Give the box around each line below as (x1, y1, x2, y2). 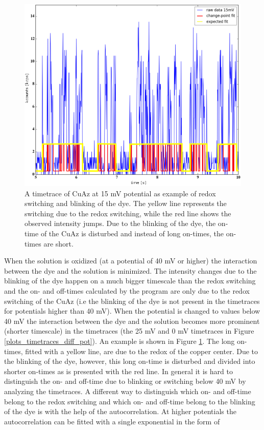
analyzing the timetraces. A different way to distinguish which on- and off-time (4, 385, 251, 396)
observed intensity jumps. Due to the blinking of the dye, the (25, 218, 216, 229)
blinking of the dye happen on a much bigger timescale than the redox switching (4, 275, 256, 286)
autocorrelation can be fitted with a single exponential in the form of (4, 416, 220, 426)
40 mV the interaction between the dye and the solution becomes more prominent (4, 315, 260, 326)
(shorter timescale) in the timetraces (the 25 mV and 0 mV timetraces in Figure (4, 325, 254, 336)
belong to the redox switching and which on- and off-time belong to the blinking (4, 396, 255, 406)
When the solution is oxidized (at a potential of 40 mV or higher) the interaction (4, 255, 257, 266)
